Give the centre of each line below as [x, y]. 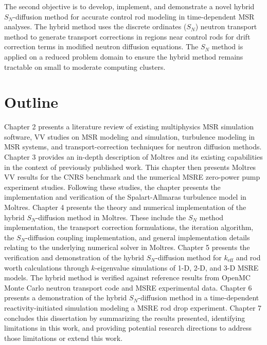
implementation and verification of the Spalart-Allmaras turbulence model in [125, 197]
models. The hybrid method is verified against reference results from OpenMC [127, 277]
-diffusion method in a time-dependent [199, 298]
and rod [248, 257]
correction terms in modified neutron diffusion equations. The [101, 46]
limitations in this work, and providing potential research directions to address [128, 328]
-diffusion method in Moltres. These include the [111, 217]
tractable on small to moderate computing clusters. [85, 66]
